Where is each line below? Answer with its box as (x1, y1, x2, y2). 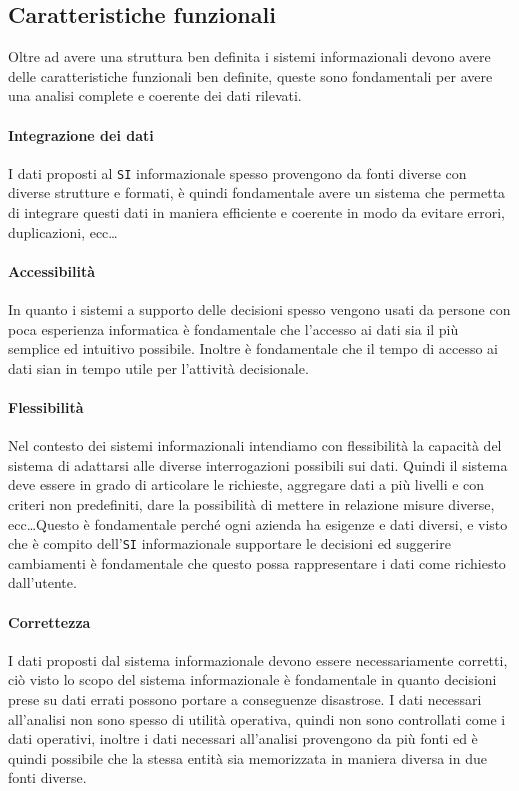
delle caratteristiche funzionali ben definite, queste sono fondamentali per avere (8, 65, 493, 86)
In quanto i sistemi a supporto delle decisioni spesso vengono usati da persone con (8, 299, 511, 320)
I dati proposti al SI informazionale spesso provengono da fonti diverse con (8, 162, 467, 183)
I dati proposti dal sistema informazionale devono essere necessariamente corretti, (8, 649, 508, 670)
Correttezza (8, 611, 91, 632)
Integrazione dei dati (8, 124, 154, 145)
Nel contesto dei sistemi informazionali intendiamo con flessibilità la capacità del (8, 435, 502, 456)
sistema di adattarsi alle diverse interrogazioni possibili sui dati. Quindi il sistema (8, 454, 508, 475)
